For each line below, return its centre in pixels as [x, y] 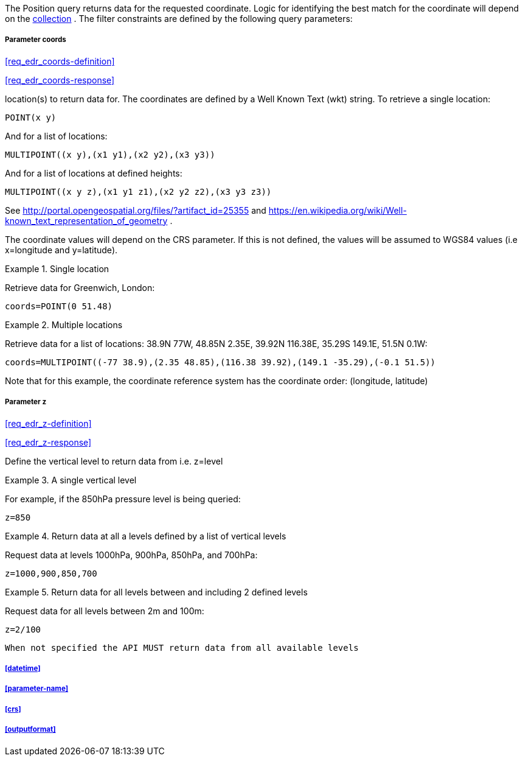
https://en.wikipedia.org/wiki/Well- [338, 210]
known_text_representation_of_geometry [86, 220]
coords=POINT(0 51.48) [59, 306]
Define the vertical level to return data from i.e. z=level [114, 461]
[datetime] [23, 668]
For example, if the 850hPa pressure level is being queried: [123, 499]
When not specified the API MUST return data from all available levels [182, 647]
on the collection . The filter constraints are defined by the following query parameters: [179, 19]
